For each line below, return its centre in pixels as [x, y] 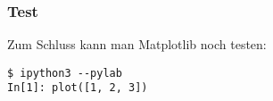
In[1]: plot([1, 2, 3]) [78, 88]
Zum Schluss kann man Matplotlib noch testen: [137, 44]
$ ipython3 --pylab [65, 73]
